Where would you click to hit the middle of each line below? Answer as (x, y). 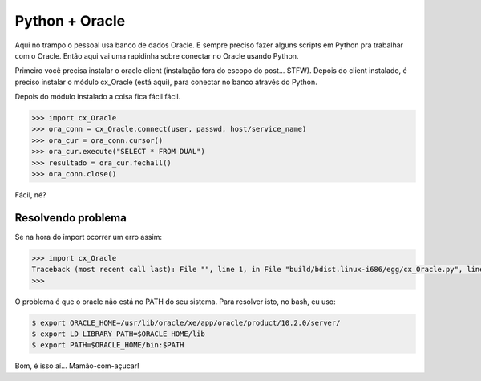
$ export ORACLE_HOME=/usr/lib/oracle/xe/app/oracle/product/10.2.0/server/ (186, 322)
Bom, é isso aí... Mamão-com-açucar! (77, 366)
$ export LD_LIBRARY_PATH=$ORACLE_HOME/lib (119, 334)
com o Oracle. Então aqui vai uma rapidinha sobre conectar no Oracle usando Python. (157, 55)
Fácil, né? (31, 195)
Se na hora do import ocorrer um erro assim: (88, 237)
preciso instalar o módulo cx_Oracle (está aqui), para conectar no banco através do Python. (166, 82)
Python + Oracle (70, 21)
